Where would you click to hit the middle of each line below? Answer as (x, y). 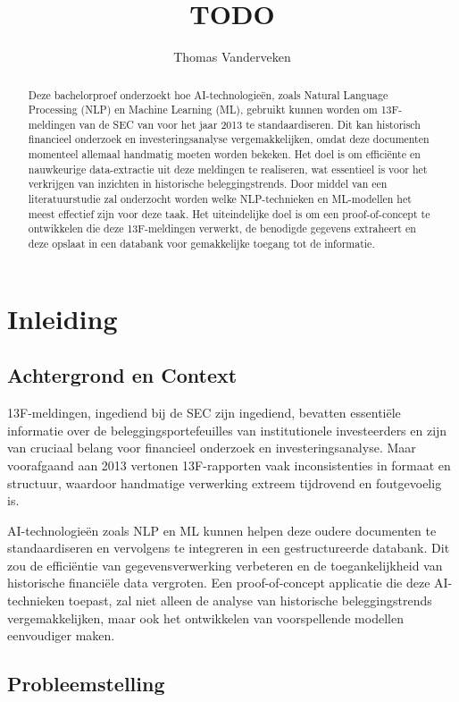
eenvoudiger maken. (61, 635)
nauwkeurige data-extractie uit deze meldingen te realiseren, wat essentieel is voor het (228, 169)
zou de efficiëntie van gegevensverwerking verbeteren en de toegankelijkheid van (225, 565)
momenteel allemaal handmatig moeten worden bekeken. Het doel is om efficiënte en (224, 154)
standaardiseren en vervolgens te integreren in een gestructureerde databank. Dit (229, 548)
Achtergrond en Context (122, 375)
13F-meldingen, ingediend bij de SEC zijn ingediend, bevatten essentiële (204, 413)
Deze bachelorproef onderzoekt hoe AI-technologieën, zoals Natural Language (208, 94)
